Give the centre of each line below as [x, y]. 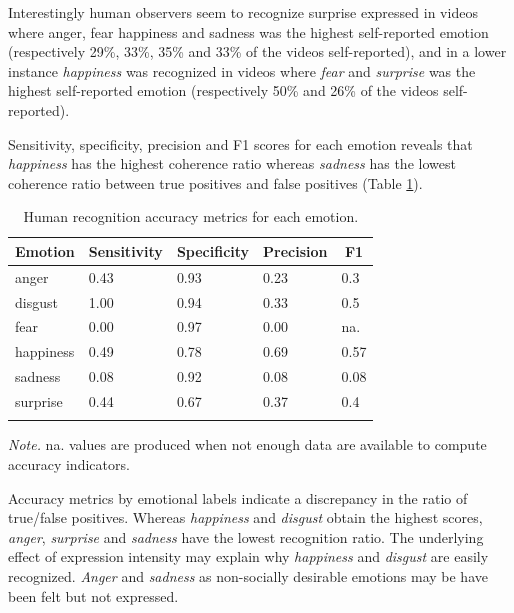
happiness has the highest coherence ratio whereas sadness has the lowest [232, 163]
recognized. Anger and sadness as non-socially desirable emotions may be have [248, 575]
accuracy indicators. [69, 463]
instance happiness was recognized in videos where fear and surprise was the [242, 70]
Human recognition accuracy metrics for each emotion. [191, 216]
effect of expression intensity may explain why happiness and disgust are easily [248, 556]
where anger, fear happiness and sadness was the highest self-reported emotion [248, 31]
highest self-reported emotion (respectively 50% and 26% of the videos [223, 90]
